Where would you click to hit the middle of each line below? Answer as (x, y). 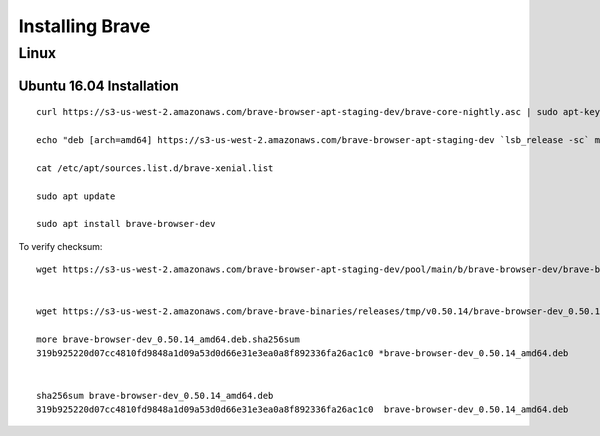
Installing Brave (84, 26)
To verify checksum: (60, 246)
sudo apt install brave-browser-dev (126, 224)
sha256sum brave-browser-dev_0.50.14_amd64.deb (155, 395)
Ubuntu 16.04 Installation (98, 85)
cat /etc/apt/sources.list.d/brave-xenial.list (155, 168)
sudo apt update (76, 196)
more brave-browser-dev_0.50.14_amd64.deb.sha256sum (168, 339)
